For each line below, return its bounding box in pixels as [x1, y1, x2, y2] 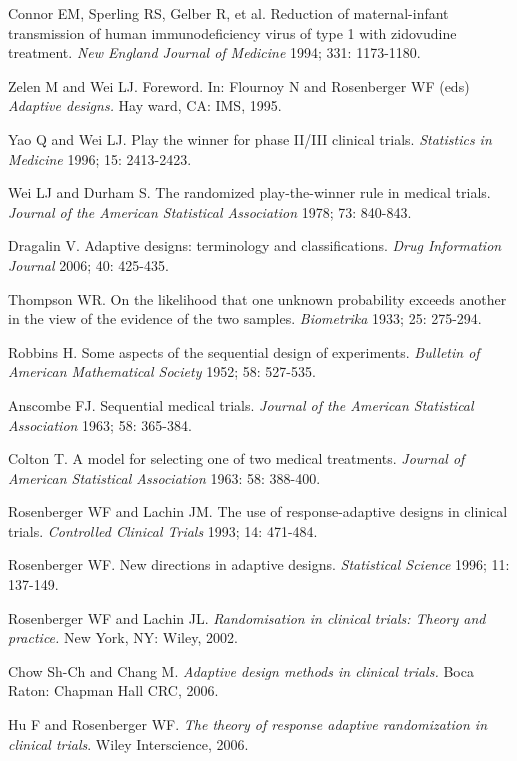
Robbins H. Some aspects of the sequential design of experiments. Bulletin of [8, 341, 480, 362]
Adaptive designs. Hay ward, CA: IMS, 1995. [8, 95, 282, 116]
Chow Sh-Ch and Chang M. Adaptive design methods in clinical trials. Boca [8, 660, 474, 681]
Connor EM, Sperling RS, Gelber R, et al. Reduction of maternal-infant [8, 3, 449, 23]
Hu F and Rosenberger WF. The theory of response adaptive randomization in [8, 714, 488, 735]
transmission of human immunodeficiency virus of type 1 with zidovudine [8, 22, 457, 43]
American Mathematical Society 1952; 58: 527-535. [8, 361, 316, 382]
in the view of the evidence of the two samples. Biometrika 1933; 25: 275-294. [8, 308, 482, 329]
